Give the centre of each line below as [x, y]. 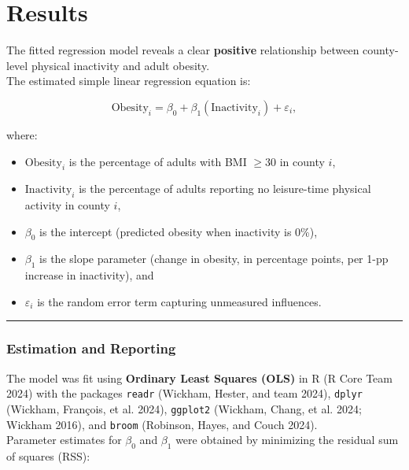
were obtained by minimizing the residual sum [287, 440]
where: [22, 134]
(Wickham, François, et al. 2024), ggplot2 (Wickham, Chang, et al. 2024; [184, 408]
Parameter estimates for [64, 440]
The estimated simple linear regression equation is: [129, 81]
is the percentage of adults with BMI [158, 161]
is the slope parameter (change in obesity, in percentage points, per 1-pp [214, 259]
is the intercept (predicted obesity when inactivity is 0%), [179, 231]
